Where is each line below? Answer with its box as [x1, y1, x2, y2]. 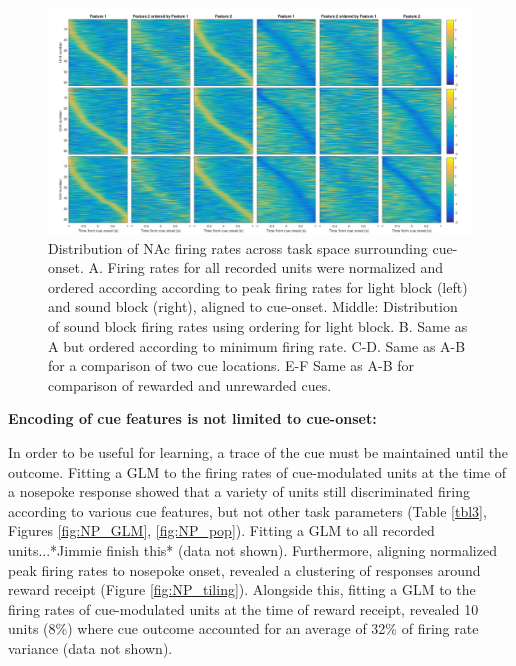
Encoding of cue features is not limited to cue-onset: [8, 408, 377, 429]
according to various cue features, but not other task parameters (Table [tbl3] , [8, 500, 487, 521]
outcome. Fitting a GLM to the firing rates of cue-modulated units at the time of [8, 461, 507, 482]
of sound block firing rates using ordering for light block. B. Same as [48, 316, 468, 337]
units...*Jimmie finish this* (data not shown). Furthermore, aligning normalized [8, 539, 497, 560]
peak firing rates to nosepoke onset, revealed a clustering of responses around [8, 559, 481, 580]
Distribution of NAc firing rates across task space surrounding [48, 237, 428, 258]
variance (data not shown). [8, 637, 173, 658]
